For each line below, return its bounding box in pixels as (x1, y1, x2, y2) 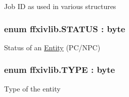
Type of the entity (4, 83, 61, 93)
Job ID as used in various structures (4, 1, 116, 11)
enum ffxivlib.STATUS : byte (4, 22, 125, 35)
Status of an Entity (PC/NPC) (4, 42, 101, 52)
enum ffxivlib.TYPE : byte (4, 63, 115, 76)
